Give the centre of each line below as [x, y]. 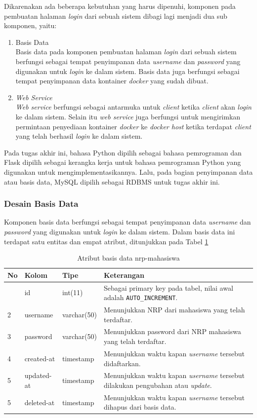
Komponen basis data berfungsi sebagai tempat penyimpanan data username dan [128, 222]
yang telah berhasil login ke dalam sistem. [79, 136]
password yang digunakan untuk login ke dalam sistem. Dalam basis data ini [120, 231]
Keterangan [124, 275]
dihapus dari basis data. [140, 407]
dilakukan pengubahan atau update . [158, 385]
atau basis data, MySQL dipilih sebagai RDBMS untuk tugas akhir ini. [112, 181]
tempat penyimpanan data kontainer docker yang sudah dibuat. [112, 81]
